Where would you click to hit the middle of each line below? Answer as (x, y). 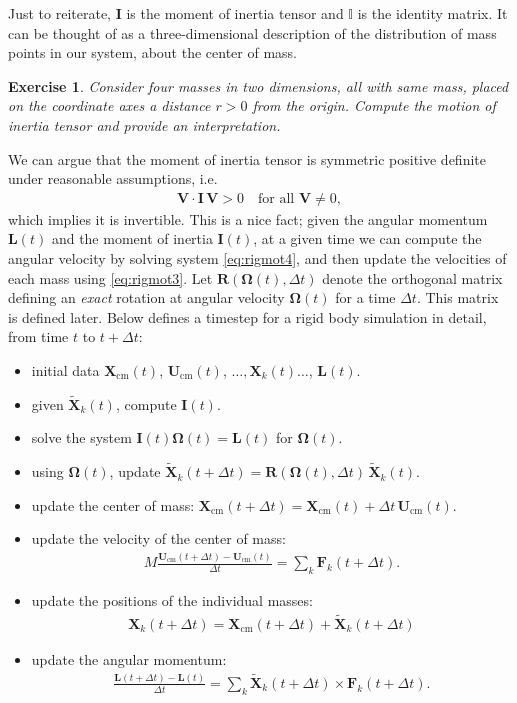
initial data (65, 369)
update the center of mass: (113, 504)
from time (38, 336)
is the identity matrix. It (432, 13)
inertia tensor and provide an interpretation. (144, 124)
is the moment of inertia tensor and (235, 13)
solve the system (81, 437)
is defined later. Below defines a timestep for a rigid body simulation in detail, (247, 316)
